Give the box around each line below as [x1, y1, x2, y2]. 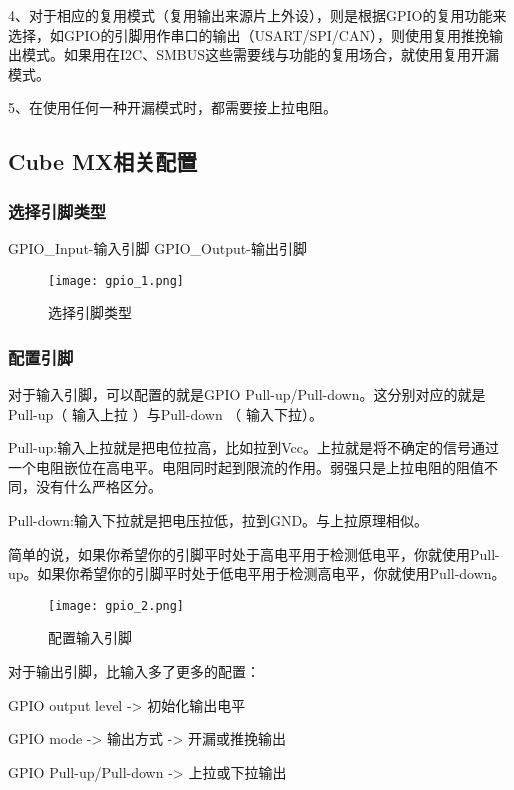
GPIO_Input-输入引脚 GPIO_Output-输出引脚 [8, 237, 307, 258]
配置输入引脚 [48, 627, 132, 648]
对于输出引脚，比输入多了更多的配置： [8, 661, 260, 682]
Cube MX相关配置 [8, 146, 198, 177]
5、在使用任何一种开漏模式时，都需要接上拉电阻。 [8, 97, 337, 118]
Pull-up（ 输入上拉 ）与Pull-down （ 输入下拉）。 [8, 403, 324, 424]
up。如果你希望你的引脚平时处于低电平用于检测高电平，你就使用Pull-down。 [8, 563, 506, 584]
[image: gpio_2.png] [48, 598, 185, 613]
